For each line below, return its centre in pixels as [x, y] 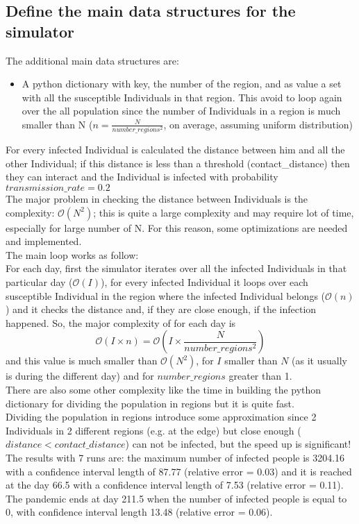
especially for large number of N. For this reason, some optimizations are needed [177, 227]
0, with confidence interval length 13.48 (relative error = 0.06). [139, 512]
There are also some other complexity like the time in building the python [164, 389]
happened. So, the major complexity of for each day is [121, 322]
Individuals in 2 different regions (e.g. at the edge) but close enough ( [153, 430]
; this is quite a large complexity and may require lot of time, [224, 212]
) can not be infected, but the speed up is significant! [238, 444]
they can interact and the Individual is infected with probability [142, 177]
